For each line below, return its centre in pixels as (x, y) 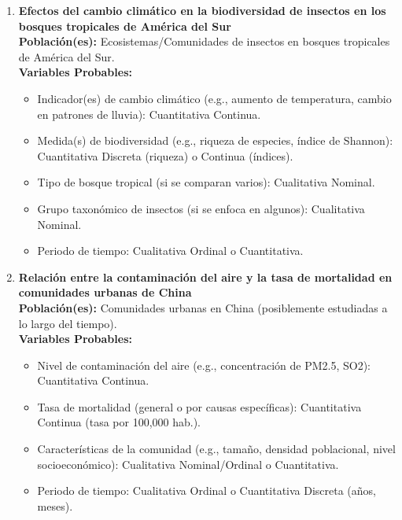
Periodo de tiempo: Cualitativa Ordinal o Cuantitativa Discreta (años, (207, 490)
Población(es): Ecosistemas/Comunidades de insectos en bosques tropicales (204, 41)
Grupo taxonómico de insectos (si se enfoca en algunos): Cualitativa (201, 208)
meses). (55, 505)
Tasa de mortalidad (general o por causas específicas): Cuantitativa (199, 406)
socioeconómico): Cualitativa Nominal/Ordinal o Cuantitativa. (188, 464)
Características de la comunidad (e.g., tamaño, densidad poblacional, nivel (216, 449)
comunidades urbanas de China (105, 292)
